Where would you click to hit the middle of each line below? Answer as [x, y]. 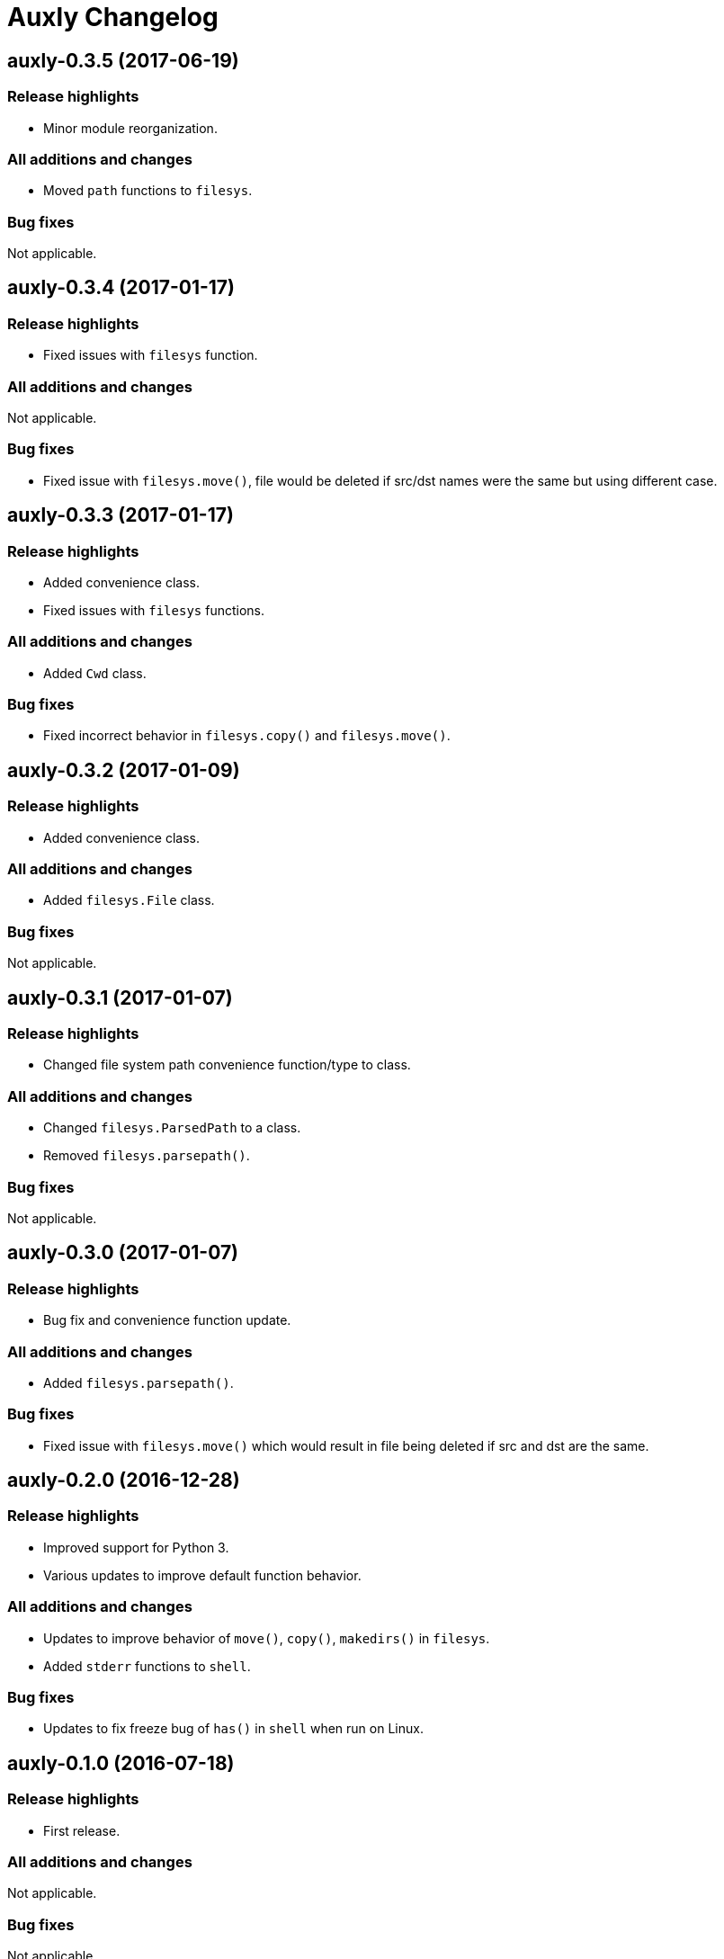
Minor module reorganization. [130, 128]
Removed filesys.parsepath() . [147, 1156]
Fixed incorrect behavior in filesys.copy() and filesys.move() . [247, 736]
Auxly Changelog [113, 17]
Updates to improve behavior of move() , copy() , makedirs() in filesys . [267, 1638]
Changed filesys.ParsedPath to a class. [172, 1128]
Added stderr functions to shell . [147, 1666]
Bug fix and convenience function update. [167, 1320]
